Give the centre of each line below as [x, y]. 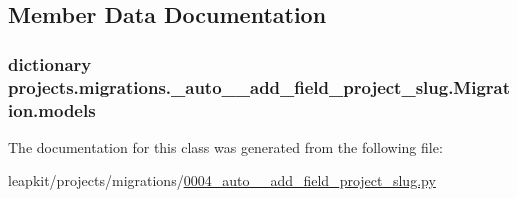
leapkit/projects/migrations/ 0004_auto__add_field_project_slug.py [222, 180]
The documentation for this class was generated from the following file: [225, 146]
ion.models [52, 109]
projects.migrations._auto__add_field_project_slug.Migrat [259, 86]
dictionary [50, 63]
